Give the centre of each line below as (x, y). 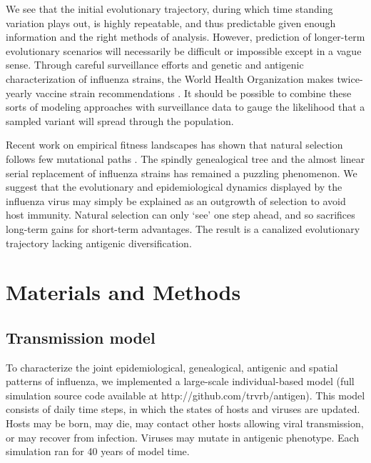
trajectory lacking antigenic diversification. (99, 243)
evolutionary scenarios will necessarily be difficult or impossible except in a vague (184, 50)
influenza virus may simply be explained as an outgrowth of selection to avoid (176, 200)
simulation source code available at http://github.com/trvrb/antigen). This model (185, 395)
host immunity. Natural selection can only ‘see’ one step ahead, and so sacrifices (181, 215)
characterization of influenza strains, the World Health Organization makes (170, 78)
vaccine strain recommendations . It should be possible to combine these (193, 93)
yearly (19, 93)
